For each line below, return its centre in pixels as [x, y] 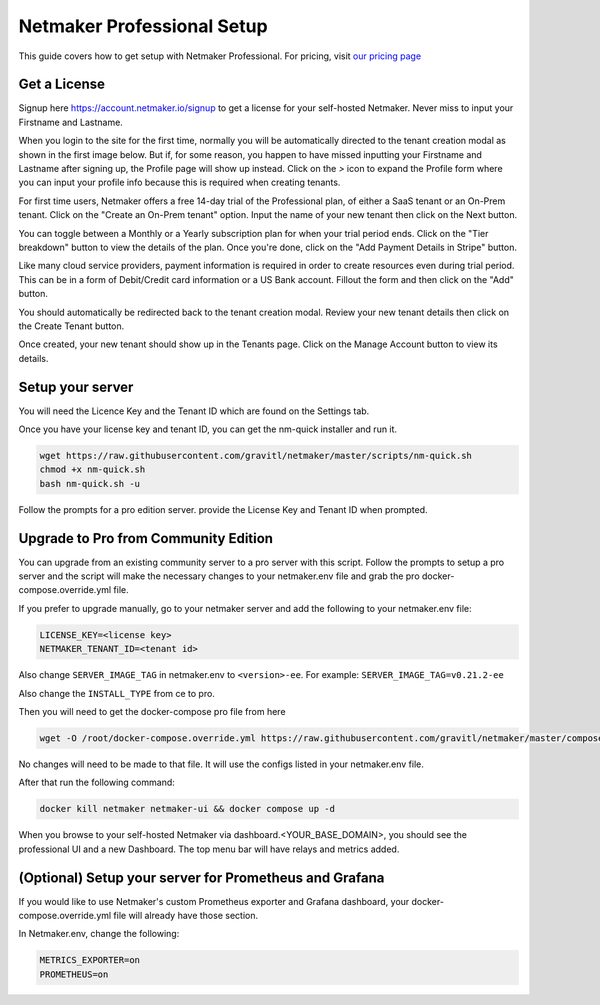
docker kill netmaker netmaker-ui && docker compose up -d [187, 809]
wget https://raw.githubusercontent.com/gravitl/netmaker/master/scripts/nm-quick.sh [255, 455]
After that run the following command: [96, 782]
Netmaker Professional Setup [143, 26]
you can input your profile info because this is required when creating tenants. [179, 182]
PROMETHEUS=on [74, 974]
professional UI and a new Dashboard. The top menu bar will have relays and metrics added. [209, 849]
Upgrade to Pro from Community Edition [146, 538]
